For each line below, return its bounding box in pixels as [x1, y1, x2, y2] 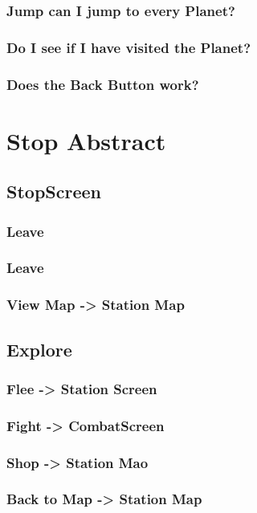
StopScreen [6, 179, 101, 204]
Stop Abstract [6, 124, 166, 157]
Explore [6, 336, 72, 361]
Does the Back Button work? [6, 74, 199, 94]
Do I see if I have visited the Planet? [6, 37, 251, 57]
